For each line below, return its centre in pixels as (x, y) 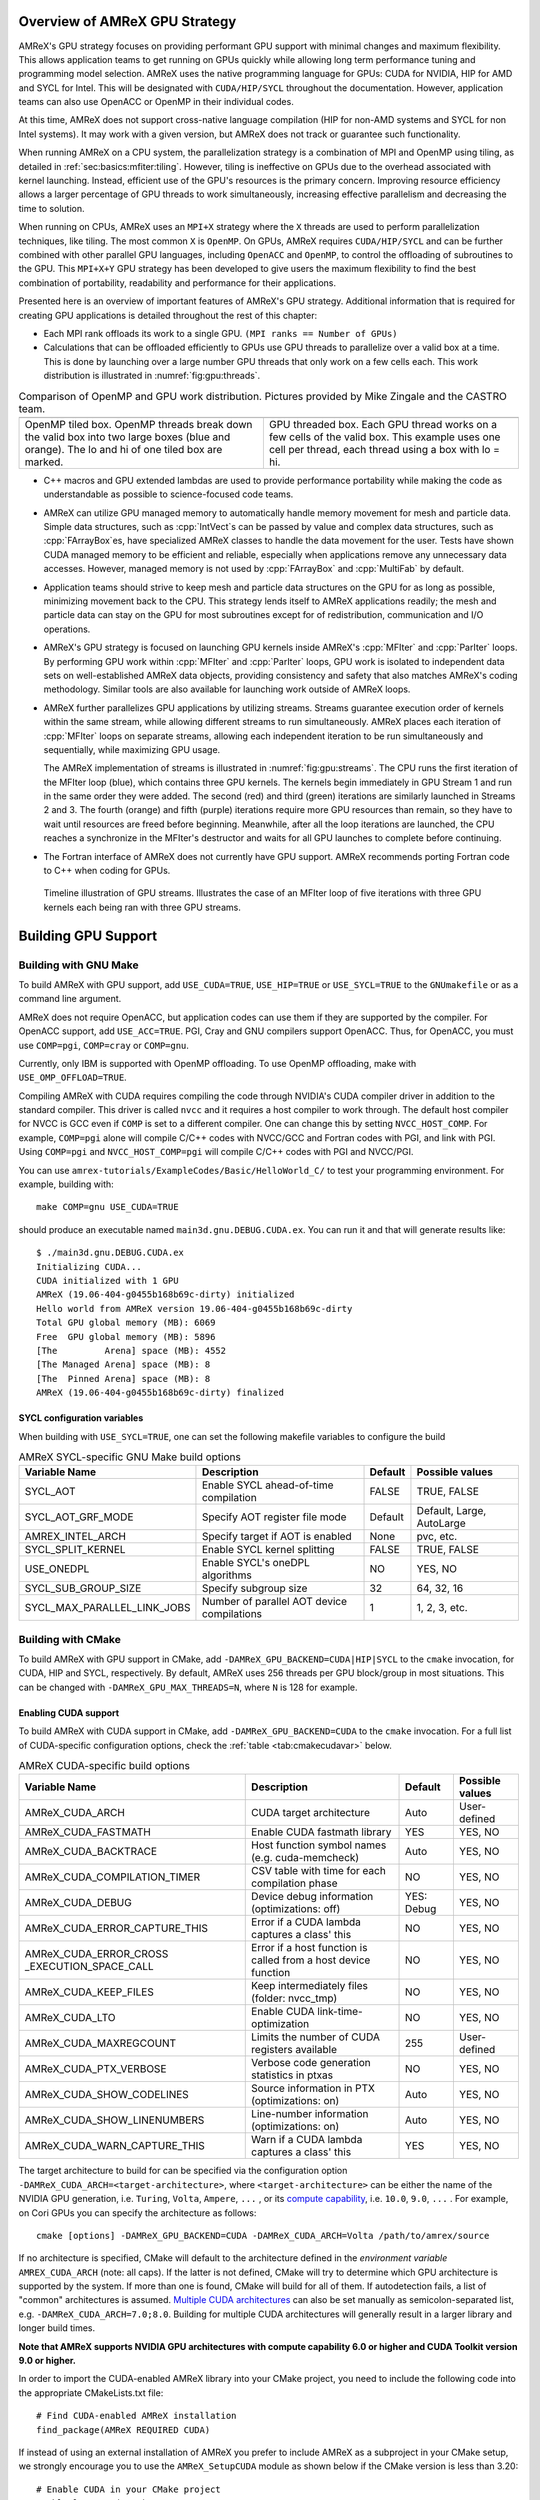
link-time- (340, 2012)
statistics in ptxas (292, 2075)
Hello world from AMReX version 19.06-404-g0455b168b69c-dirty (194, 1308)
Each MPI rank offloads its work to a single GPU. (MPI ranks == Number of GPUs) (221, 333)
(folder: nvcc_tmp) (294, 1998)
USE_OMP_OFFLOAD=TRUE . (72, 1077)
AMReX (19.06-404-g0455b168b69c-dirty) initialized (165, 1294)
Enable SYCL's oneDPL (255, 1563)
